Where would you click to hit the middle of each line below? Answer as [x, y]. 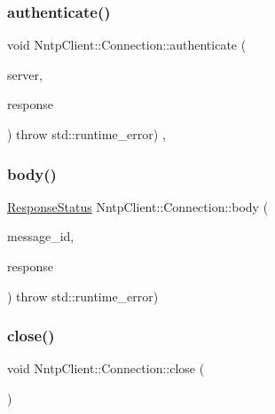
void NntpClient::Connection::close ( [106, 368]
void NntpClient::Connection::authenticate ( [127, 45]
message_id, [41, 236]
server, [25, 74]
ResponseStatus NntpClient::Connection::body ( [138, 206]
